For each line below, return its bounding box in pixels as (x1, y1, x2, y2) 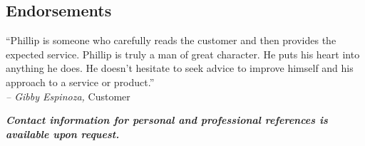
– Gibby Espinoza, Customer (6, 88, 130, 103)
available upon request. (6, 126, 120, 141)
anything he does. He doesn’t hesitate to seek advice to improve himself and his (6, 61, 354, 75)
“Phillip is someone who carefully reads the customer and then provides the (6, 33, 336, 48)
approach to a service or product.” (6, 74, 155, 89)
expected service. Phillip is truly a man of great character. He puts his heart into (6, 46, 360, 61)
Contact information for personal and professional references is (6, 113, 328, 127)
